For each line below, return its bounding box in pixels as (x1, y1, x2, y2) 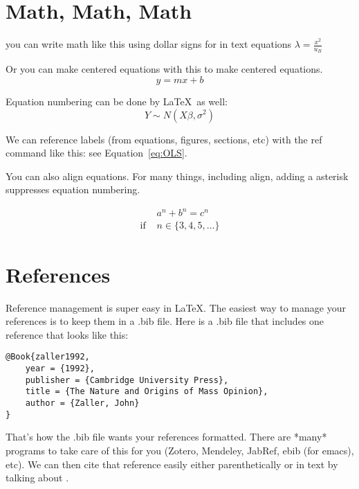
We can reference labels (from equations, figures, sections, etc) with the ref (6, 132, 322, 146)
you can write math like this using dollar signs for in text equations (6, 37, 292, 51)
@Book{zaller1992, (6, 352, 90, 362)
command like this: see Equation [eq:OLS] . (6, 145, 187, 160)
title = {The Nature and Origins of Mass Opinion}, (25, 386, 268, 397)
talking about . (6, 470, 69, 485)
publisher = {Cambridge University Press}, (25, 375, 229, 385)
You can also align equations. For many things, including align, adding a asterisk (6, 168, 349, 183)
